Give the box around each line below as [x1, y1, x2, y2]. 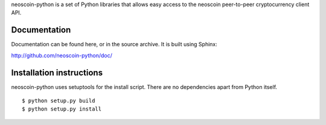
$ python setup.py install [22, 106, 102, 112]
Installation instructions [11, 67, 103, 78]
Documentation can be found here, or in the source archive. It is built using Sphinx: [11, 41, 217, 48]
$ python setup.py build [22, 97, 95, 104]
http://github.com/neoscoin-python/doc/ [11, 52, 113, 59]
